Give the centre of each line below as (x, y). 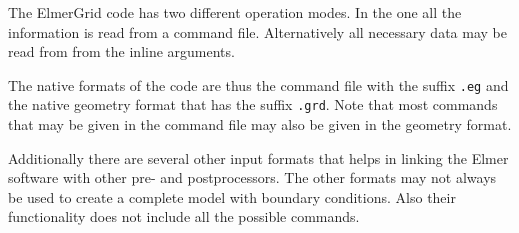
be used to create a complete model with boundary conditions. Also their (232, 196)
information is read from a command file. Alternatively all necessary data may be (257, 31)
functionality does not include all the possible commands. (184, 216)
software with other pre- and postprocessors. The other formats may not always (252, 177)
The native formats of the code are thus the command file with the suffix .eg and (258, 84)
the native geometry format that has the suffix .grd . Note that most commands (253, 104)
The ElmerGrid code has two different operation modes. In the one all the (235, 12)
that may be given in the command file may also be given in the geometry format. (260, 124)
